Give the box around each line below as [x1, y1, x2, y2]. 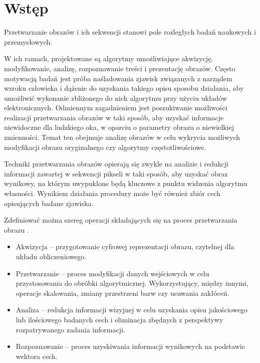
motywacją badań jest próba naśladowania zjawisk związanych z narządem [4, 73, 232, 83]
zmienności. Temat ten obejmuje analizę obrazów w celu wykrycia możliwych [4, 132, 240, 142]
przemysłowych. [4, 36, 53, 47]
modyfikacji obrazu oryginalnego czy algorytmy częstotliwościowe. [4, 141, 206, 152]
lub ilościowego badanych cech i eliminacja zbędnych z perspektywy [16, 314, 223, 324]
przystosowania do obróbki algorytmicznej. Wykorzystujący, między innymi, [16, 278, 248, 288]
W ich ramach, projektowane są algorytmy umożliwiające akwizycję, [4, 53, 213, 64]
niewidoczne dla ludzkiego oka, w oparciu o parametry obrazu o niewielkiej [4, 122, 234, 132]
